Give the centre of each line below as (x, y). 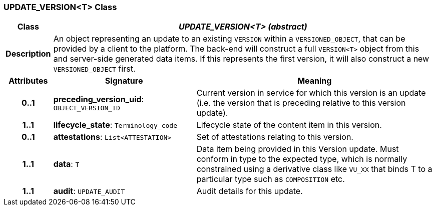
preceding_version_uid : (99, 99)
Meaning (315, 81)
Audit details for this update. (250, 191)
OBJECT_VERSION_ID (87, 108)
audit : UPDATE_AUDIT (89, 191)
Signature (124, 81)
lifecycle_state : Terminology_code (115, 125)
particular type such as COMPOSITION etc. (271, 179)
